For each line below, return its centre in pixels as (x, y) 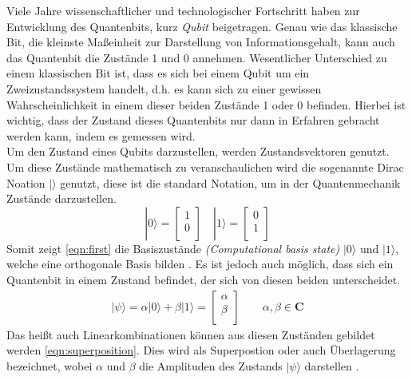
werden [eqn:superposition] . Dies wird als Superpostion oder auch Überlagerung (201, 350)
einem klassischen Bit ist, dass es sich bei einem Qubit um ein (158, 73)
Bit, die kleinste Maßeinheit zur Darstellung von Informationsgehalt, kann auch (201, 42)
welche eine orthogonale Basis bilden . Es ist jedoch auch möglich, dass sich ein (200, 264)
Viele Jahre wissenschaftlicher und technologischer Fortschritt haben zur (183, 10)
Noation (26, 182)
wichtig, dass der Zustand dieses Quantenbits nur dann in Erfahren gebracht (193, 120)
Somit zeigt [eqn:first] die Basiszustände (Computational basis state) (173, 248)
